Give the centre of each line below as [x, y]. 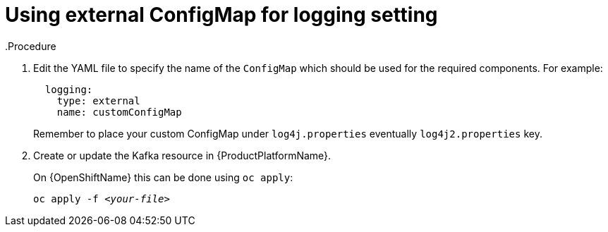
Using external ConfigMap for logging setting [221, 15]
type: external [98, 100]
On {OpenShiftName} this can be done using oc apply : [163, 177]
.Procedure [31, 46]
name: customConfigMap [119, 112]
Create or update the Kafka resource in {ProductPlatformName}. [182, 155]
